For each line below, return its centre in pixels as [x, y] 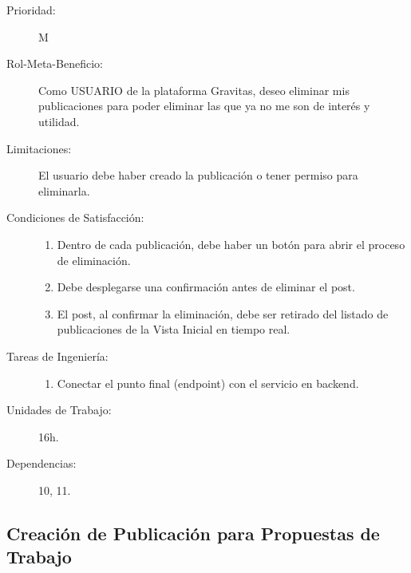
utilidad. [59, 121]
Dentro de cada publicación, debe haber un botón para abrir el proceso [231, 244]
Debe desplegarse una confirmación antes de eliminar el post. [206, 287]
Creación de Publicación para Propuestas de [193, 533]
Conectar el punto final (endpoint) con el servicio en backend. [208, 383]
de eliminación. [94, 260]
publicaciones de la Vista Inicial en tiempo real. [174, 329]
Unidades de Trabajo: [59, 410]
